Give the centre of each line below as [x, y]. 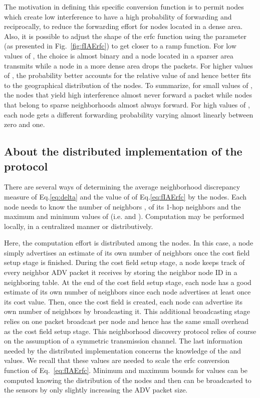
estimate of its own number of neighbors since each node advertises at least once [127, 292]
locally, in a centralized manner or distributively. [79, 226]
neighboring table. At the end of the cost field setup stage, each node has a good [128, 282]
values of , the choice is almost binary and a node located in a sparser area [119, 55]
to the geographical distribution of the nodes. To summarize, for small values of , [128, 85]
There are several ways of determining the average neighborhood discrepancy [122, 187]
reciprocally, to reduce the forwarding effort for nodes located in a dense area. [123, 26]
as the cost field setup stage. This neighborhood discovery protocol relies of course [130, 331]
